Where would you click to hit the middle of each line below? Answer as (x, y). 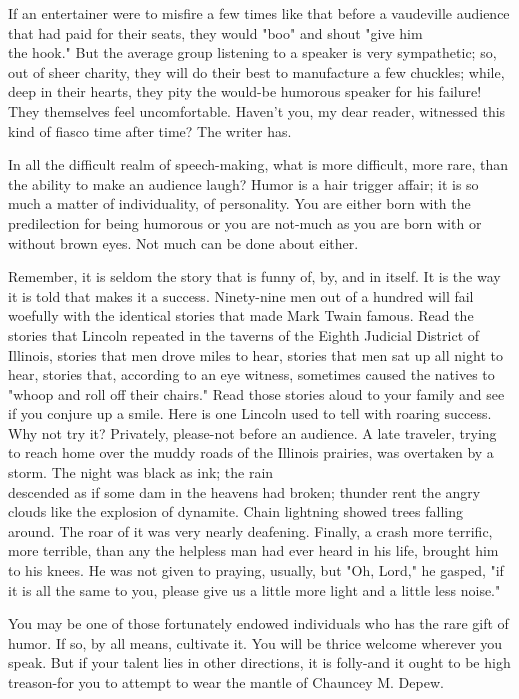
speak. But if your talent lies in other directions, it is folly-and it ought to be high (259, 662)
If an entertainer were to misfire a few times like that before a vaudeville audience (259, 13)
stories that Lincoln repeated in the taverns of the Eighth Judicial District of (244, 334)
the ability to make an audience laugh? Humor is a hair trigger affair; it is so (243, 183)
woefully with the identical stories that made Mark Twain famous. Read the (241, 315)
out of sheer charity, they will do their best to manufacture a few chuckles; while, (256, 71)
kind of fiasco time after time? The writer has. (150, 130)
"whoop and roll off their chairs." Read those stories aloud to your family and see (256, 393)
